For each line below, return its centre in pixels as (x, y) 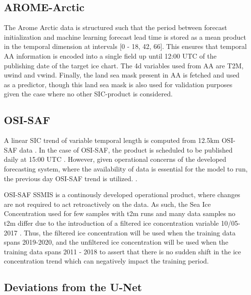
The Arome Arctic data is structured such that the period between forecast (116, 27)
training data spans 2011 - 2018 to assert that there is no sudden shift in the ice (123, 251)
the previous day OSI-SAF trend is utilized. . (71, 178)
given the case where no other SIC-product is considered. (88, 94)
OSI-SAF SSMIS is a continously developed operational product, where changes (122, 194)
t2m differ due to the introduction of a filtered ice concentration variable (111, 223)
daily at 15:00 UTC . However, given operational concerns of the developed (115, 159)
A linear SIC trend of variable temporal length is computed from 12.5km (112, 140)
